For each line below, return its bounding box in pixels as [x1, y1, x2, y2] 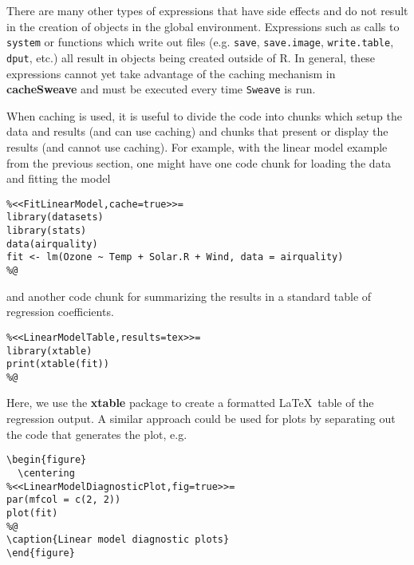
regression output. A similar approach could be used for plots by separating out [6, 410, 396, 427]
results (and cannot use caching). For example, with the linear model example [6, 138, 388, 155]
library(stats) [6, 225, 87, 237]
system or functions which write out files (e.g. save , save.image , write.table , [6, 34, 394, 50]
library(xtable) [6, 345, 93, 357]
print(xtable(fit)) [6, 358, 109, 370]
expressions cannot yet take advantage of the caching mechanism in [6, 65, 336, 81]
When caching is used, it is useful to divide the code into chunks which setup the [6, 107, 402, 124]
